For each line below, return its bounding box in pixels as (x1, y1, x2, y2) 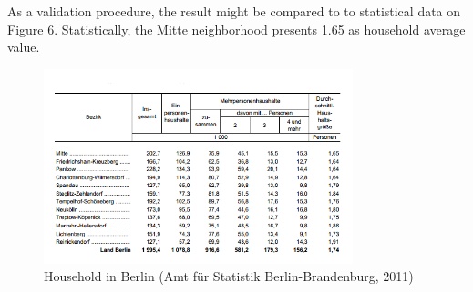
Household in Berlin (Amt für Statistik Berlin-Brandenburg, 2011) (44, 267, 414, 286)
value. (7, 37, 40, 56)
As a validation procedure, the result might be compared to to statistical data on (7, 2, 461, 20)
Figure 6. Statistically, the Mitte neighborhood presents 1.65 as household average (7, 19, 466, 38)
